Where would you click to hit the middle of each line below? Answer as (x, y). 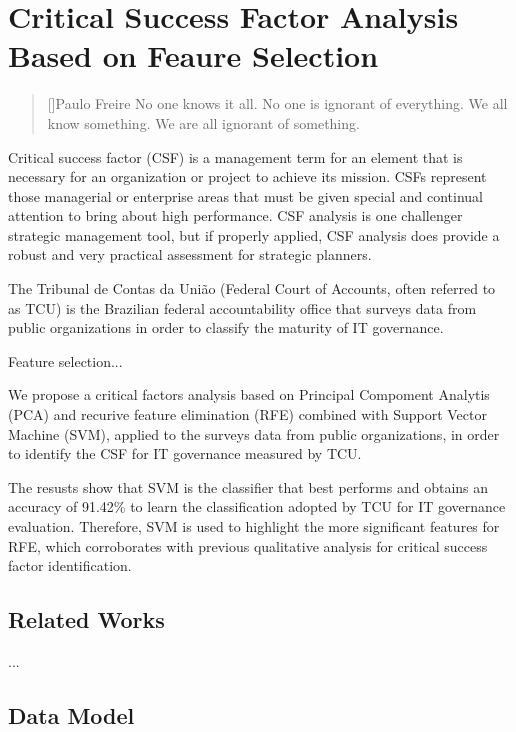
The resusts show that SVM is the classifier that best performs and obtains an (248, 486)
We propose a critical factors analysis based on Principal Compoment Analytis (249, 394)
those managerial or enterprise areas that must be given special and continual (246, 195)
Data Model (71, 714)
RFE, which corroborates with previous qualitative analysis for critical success (248, 545)
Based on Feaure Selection (193, 55)
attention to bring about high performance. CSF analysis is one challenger (235, 215)
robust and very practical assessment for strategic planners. (190, 254)
